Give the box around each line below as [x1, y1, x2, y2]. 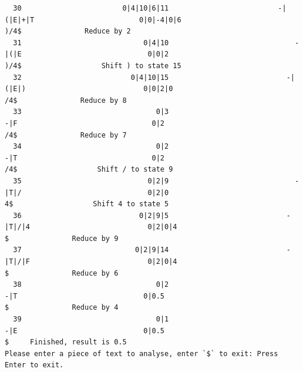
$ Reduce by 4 [5, 303, 119, 312]
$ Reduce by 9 [5, 234, 119, 243]
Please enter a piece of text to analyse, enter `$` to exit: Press [5, 349, 278, 358]
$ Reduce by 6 [5, 269, 119, 277]
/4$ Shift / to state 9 [5, 165, 173, 174]
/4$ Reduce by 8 [5, 96, 127, 105]
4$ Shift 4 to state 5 [5, 200, 169, 209]
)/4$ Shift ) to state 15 [5, 61, 181, 70]
